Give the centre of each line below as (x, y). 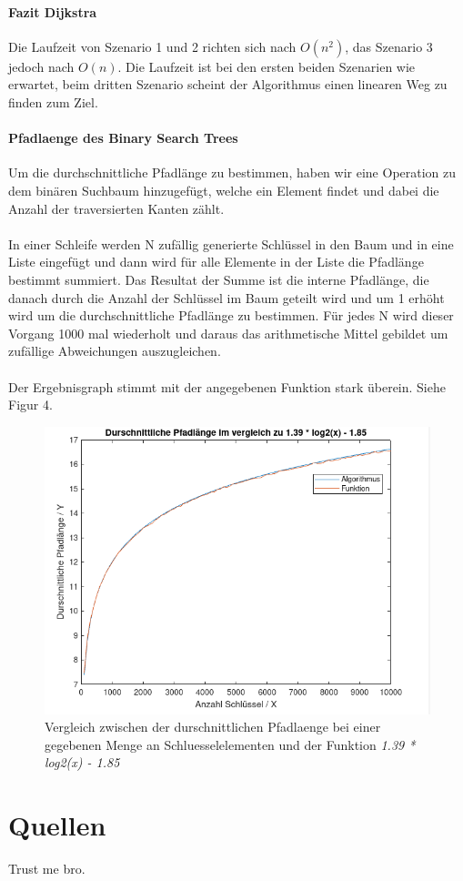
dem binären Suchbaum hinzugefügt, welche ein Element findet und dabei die (224, 190)
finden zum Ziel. (53, 101)
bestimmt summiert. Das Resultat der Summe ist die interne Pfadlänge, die (219, 279)
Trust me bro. (47, 869)
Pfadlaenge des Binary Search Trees (123, 138)
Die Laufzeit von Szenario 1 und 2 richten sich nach (152, 46)
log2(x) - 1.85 (82, 762)
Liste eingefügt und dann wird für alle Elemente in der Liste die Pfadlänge (216, 262)
